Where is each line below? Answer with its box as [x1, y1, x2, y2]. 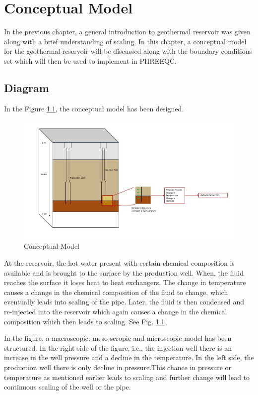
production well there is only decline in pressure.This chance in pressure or [4, 362, 232, 372]
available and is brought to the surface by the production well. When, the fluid [4, 267, 244, 278]
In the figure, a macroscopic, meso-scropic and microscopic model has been [4, 333, 232, 343]
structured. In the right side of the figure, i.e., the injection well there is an [4, 342, 232, 353]
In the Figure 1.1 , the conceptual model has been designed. [4, 103, 184, 113]
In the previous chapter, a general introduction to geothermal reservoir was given [4, 26, 251, 37]
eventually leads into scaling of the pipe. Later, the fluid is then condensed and [4, 296, 244, 307]
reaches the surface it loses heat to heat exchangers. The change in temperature [4, 277, 246, 288]
